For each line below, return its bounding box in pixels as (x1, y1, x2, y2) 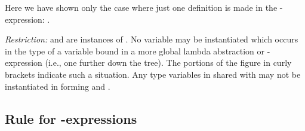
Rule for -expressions (5, 109, 137, 127)
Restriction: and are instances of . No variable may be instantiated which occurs (5, 33, 298, 45)
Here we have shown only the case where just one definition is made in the (5, 1, 278, 13)
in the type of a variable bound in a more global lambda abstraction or (5, 44, 265, 57)
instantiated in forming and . (5, 80, 110, 92)
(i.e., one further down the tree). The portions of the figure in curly (45, 56, 292, 69)
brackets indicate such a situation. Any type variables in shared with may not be (5, 68, 301, 80)
